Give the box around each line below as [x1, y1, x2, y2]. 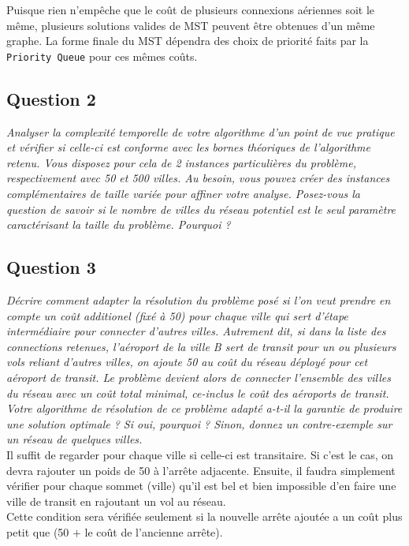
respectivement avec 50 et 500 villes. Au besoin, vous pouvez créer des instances [6, 170, 390, 186]
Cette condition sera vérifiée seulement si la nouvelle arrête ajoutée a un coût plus [6, 508, 403, 525]
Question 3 [6, 255, 96, 279]
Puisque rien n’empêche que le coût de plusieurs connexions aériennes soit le [6, 2, 375, 17]
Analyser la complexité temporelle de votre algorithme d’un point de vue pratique [6, 123, 395, 140]
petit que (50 [6, 523, 69, 540]
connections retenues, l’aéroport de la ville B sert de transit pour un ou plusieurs [6, 338, 396, 354]
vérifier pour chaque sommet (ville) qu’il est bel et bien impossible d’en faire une [6, 477, 396, 494]
